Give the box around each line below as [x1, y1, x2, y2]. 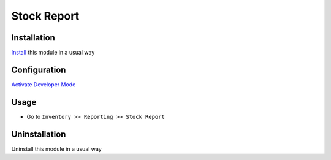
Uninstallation [11, 129, 66, 139]
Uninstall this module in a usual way [11, 145, 102, 153]
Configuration [11, 64, 66, 75]
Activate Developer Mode [11, 80, 76, 88]
